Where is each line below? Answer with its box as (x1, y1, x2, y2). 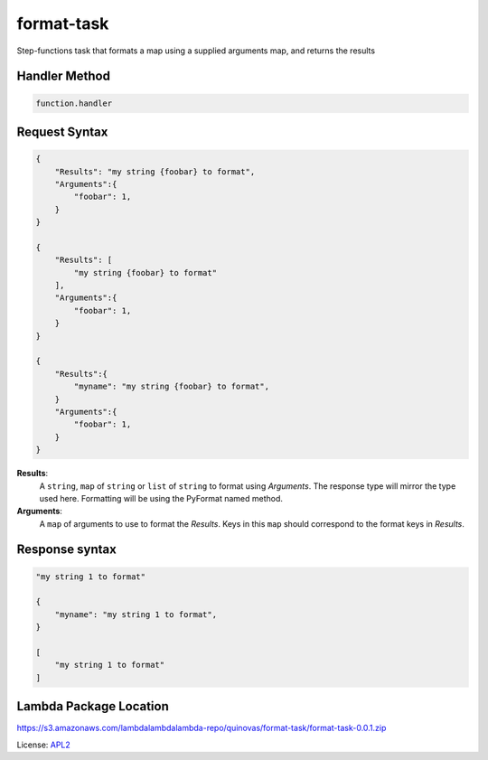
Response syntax (16, 542, 117, 558)
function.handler (35, 98, 113, 108)
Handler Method (16, 69, 110, 84)
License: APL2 (16, 739, 71, 750)
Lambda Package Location (16, 699, 169, 714)
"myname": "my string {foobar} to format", (73, 381, 270, 392)
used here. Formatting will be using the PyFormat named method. (39, 493, 284, 503)
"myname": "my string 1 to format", (54, 609, 217, 619)
